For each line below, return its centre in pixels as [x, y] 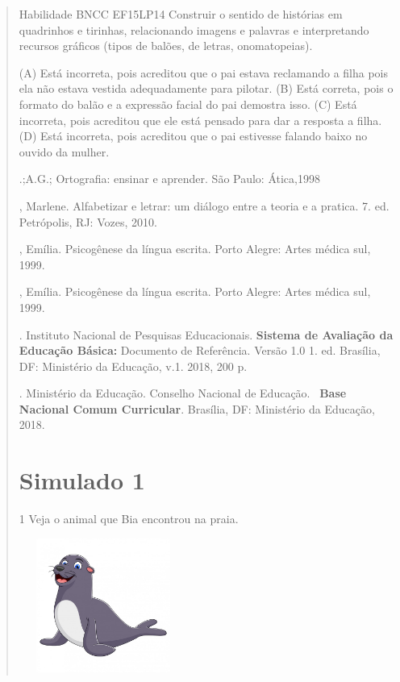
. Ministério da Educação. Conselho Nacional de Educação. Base [183, 393]
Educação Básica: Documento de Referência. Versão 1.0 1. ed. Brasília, [200, 350]
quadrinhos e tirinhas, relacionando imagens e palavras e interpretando [194, 29]
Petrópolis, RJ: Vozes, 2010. [88, 221]
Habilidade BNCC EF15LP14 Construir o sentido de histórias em [181, 14]
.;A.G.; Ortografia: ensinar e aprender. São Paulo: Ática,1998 [169, 179]
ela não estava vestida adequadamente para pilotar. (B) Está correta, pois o [206, 88]
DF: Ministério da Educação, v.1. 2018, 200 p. [133, 366]
